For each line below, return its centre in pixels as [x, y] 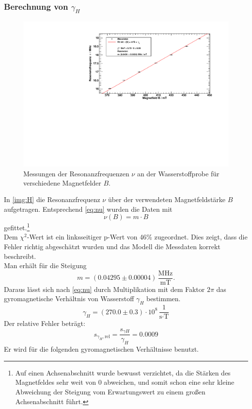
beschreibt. [20, 256]
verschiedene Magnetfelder [62, 183]
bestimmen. [163, 298]
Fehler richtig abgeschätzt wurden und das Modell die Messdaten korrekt [112, 247]
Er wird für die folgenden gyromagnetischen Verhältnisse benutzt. [101, 349]
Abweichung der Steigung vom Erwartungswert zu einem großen [110, 391]
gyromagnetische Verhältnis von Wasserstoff [69, 298]
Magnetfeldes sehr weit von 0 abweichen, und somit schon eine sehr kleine [125, 382]
